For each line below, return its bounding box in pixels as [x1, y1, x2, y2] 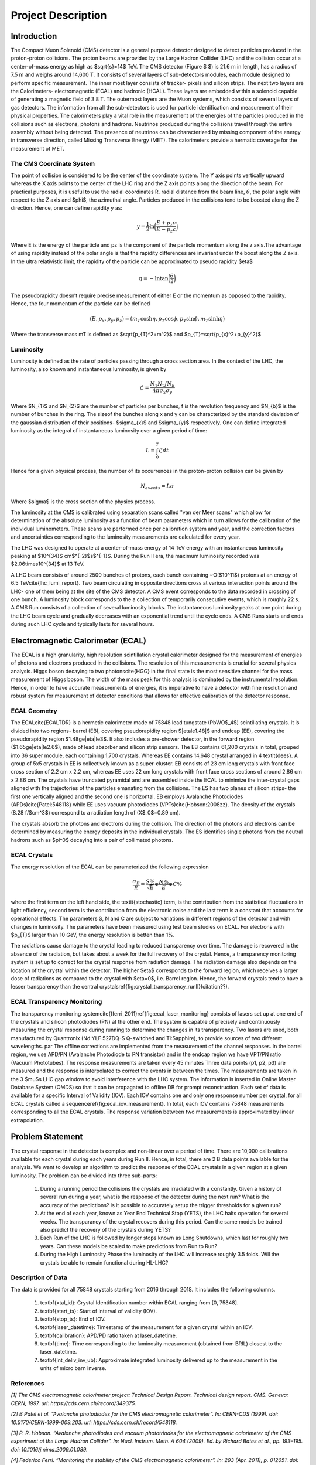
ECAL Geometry [11, 707, 58, 715]
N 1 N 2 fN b [150, 380, 175, 389]
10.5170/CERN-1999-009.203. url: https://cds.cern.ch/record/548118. [11, 1419, 177, 1426]
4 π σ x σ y [152, 387, 173, 396]
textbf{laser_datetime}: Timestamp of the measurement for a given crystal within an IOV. [40, 1324, 253, 1331]
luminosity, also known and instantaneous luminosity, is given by [11, 366, 167, 373]
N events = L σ [140, 483, 174, 490]
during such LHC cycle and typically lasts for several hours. [11, 621, 154, 628]
